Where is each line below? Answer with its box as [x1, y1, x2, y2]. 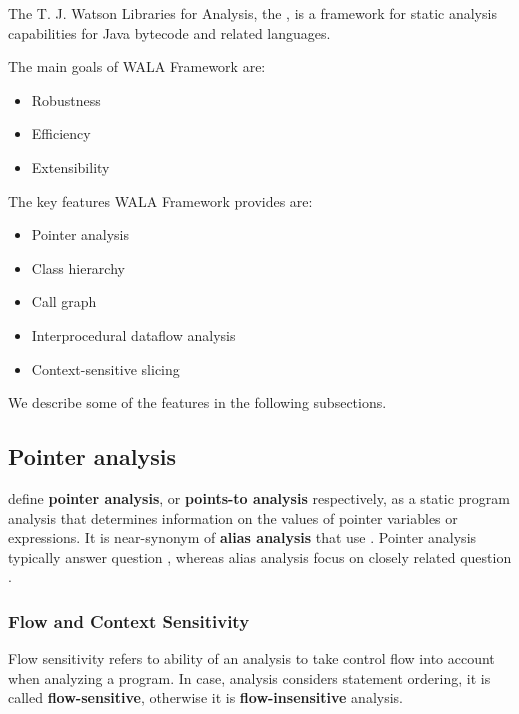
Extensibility [31, 156, 110, 177]
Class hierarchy [31, 257, 125, 278]
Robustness [31, 89, 101, 110]
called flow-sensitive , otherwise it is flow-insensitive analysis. [8, 687, 403, 708]
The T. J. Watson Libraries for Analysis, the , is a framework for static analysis [8, 3, 497, 23]
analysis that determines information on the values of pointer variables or [8, 507, 458, 528]
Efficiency [31, 123, 91, 144]
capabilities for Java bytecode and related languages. [8, 22, 331, 43]
